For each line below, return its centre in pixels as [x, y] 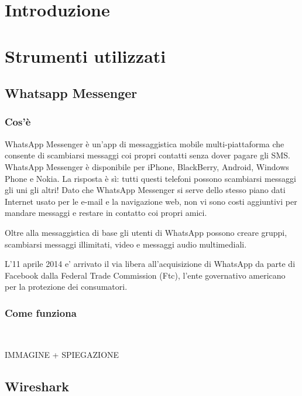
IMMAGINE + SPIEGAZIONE [62, 354]
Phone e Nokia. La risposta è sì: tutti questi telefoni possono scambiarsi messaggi [150, 178]
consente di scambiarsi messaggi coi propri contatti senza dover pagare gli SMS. [147, 155]
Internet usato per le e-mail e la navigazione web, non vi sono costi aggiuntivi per [151, 201]
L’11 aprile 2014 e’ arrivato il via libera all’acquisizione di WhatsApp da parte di [150, 264]
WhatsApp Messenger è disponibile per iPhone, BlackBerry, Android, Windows [147, 166]
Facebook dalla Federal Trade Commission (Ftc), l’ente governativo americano [145, 275]
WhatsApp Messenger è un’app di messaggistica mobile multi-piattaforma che [145, 143]
